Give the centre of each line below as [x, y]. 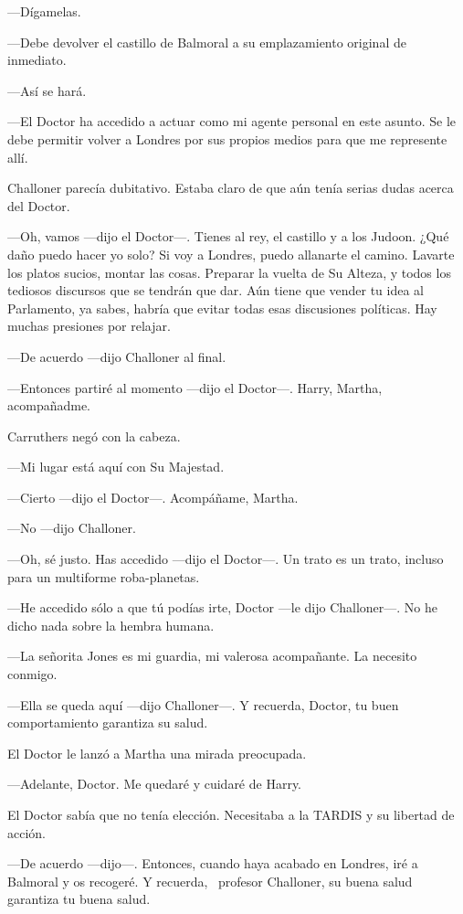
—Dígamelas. [44, 11]
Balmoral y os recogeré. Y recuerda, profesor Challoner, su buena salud [210, 881]
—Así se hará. [47, 90]
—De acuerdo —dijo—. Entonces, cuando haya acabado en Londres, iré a [213, 863]
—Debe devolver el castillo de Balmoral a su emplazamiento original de [207, 42]
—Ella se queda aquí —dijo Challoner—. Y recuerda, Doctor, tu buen [203, 704]
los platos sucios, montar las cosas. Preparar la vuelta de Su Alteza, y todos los [229, 272]
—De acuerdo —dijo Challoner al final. [117, 356]
